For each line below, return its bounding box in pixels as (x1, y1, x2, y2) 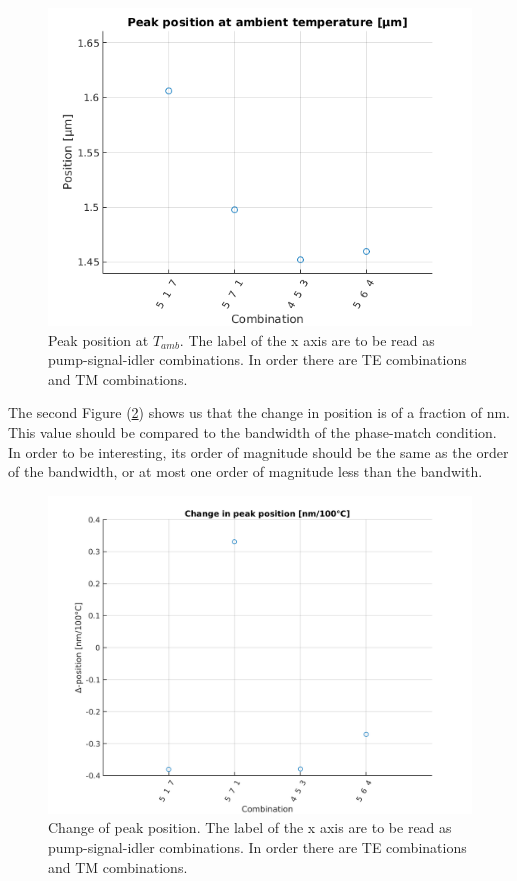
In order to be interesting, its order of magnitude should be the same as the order (8, 441, 509, 462)
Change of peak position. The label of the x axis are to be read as (48, 817, 452, 838)
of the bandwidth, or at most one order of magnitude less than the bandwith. (8, 461, 483, 482)
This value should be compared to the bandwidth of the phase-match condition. (8, 421, 497, 442)
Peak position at (48, 329, 149, 350)
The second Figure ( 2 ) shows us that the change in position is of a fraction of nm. (8, 402, 510, 423)
